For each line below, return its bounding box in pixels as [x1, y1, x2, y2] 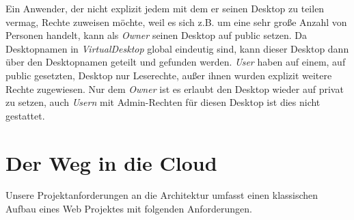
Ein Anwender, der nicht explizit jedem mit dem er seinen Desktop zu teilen [5, 1, 325, 15]
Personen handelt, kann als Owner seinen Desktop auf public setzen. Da [5, 28, 308, 42]
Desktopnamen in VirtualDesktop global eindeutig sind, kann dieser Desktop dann [5, 41, 349, 55]
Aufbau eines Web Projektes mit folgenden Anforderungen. [5, 202, 253, 216]
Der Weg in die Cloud [5, 148, 217, 176]
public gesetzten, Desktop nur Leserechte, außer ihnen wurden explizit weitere [5, 68, 332, 82]
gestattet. [5, 108, 45, 122]
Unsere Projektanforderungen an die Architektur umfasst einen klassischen [5, 188, 318, 202]
